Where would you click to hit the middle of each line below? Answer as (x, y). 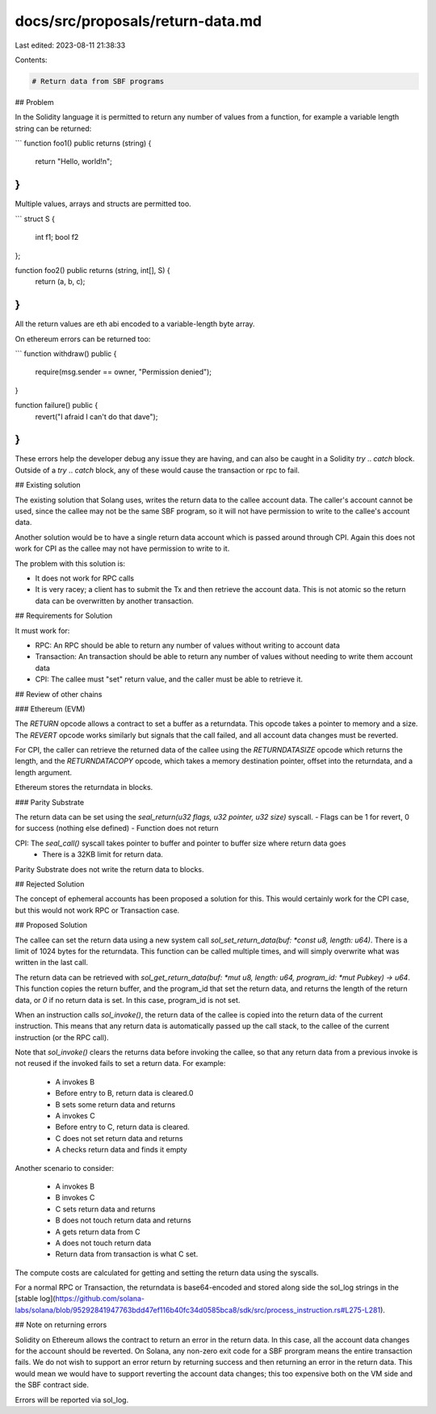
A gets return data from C (98, 1231)
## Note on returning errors (61, 1325)
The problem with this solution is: (70, 563)
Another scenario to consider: (65, 1168)
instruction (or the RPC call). (62, 1037)
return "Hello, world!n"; (74, 162)
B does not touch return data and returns (123, 1220)
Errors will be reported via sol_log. (72, 1399)
